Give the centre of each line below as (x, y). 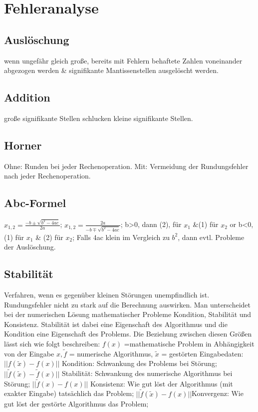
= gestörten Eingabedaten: (202, 353)
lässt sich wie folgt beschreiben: (52, 343)
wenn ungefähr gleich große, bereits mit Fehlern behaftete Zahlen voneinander (123, 60)
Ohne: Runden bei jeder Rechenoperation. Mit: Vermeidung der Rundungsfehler (126, 166)
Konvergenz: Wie (218, 393)
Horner (23, 145)
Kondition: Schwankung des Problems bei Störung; (139, 363)
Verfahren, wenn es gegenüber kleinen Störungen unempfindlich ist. (107, 295)
